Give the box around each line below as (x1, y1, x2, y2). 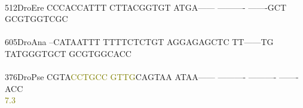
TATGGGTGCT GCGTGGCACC (5, 47, 131, 59)
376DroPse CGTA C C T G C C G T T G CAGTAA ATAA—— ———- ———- (5, 71, 277, 83)
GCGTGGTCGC (5, 12, 68, 25)
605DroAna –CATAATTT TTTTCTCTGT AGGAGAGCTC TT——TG (5, 36, 274, 48)
